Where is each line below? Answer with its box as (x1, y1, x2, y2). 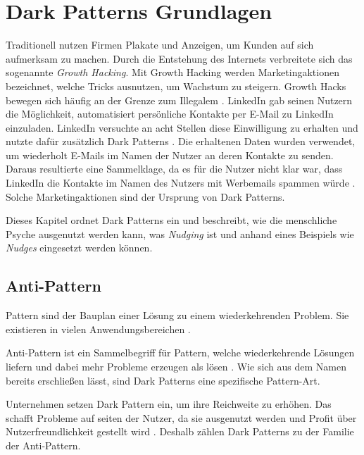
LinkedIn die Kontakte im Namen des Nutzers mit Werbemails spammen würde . (6, 175, 356, 190)
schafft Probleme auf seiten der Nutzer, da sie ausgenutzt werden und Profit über (6, 410, 357, 425)
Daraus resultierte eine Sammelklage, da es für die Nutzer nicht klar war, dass (6, 161, 343, 176)
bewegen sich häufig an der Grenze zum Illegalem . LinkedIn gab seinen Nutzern (6, 92, 353, 107)
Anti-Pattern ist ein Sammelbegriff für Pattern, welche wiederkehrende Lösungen (6, 345, 355, 360)
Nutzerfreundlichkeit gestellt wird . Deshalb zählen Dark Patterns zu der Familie (6, 424, 354, 439)
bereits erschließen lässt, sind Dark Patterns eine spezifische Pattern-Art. (6, 373, 320, 387)
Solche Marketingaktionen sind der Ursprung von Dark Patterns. (6, 189, 285, 204)
